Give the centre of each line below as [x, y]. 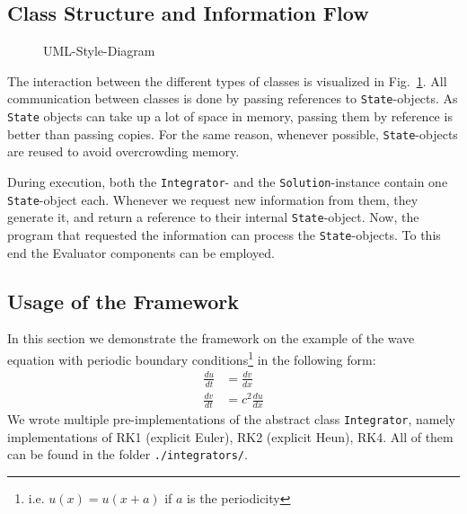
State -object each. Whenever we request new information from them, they [213, 199]
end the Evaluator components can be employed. [141, 252]
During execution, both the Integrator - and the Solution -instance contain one [228, 181]
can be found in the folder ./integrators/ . [128, 454]
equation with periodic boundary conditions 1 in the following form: [192, 358]
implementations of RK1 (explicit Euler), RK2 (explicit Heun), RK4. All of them [230, 436]
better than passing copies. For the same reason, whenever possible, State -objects [233, 133]
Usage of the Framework [123, 301]
